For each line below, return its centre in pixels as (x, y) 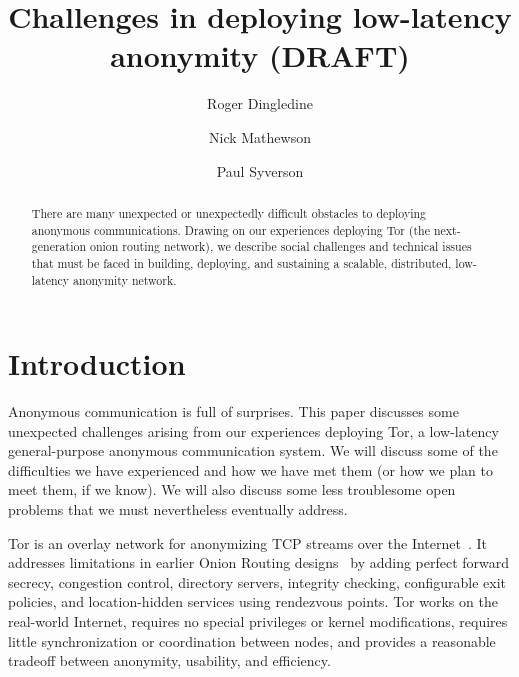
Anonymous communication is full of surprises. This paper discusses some (233, 411)
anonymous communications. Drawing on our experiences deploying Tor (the (230, 229)
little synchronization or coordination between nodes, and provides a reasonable (252, 640)
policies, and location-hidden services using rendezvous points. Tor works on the (253, 601)
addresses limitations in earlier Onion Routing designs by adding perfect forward (259, 562)
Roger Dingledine (260, 103)
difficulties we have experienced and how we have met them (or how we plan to (251, 469)
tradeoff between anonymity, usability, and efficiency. (169, 660)
